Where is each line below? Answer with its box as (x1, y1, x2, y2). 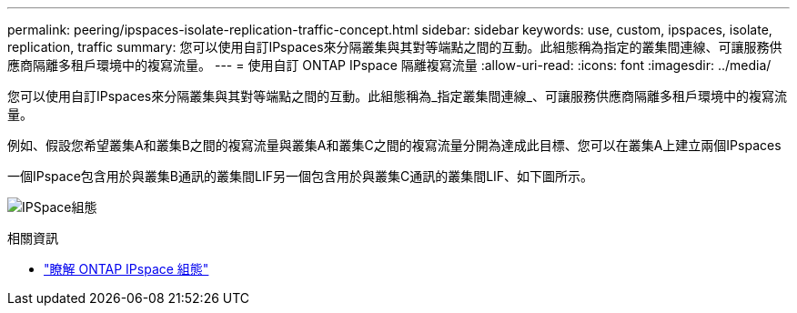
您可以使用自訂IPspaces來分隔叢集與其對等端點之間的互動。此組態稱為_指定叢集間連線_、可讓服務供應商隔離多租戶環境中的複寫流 (7, 88, 787, 104)
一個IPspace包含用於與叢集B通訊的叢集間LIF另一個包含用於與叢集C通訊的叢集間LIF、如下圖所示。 (7, 168, 594, 184)
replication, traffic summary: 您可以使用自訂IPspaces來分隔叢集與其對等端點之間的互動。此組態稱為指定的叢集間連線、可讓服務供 (7, 39, 782, 55)
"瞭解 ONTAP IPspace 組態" (44, 261, 209, 277)
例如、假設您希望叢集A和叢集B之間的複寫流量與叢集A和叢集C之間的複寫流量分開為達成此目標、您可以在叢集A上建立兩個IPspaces (7, 137, 782, 153)
